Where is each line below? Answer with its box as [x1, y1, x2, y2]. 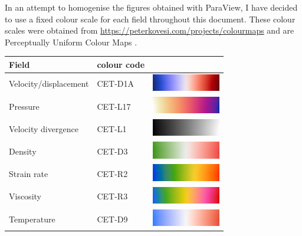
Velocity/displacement [9, 77, 89, 90]
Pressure [9, 100, 40, 112]
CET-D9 [97, 212, 128, 225]
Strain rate [9, 168, 48, 180]
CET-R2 [97, 168, 128, 180]
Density [9, 145, 37, 157]
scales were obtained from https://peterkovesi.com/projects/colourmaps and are [5, 24, 294, 37]
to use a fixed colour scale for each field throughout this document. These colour [5, 12, 296, 25]
